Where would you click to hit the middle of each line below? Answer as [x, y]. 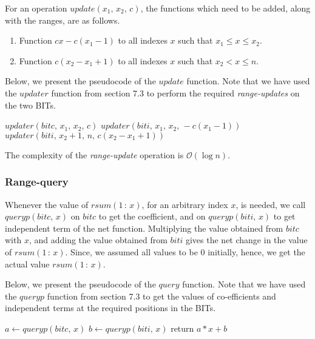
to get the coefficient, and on [152, 216]
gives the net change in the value [246, 240]
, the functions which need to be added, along [225, 8]
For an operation [36, 8]
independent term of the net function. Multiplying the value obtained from [144, 228]
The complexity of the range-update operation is [94, 154]
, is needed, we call [271, 204]
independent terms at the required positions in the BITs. [110, 308]
